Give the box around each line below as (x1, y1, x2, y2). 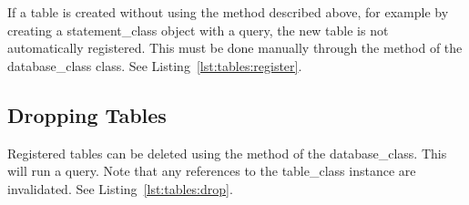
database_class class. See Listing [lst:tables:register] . (7, 56, 302, 75)
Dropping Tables (7, 100, 167, 128)
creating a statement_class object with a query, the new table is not (7, 20, 389, 39)
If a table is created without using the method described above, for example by (7, 3, 449, 21)
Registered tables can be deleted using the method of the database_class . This (7, 143, 447, 162)
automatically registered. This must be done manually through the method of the (7, 38, 463, 57)
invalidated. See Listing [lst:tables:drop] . (7, 179, 233, 198)
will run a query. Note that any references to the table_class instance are (7, 161, 416, 180)
